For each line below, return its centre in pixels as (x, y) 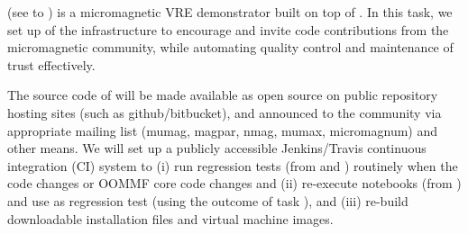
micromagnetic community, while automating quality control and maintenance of (230, 47)
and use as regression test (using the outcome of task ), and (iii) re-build (208, 200)
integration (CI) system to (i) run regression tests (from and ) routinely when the (233, 165)
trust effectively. (51, 64)
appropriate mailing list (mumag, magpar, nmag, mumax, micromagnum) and (223, 130)
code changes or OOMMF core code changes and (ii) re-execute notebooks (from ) (234, 183)
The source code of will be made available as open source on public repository (223, 95)
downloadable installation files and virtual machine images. (170, 218)
